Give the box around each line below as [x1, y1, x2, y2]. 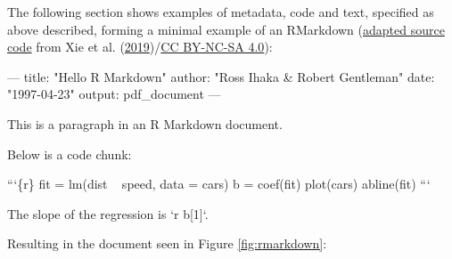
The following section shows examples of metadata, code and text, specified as [7, 3, 434, 20]
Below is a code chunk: [7, 144, 132, 163]
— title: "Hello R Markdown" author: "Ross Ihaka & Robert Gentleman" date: [7, 67, 435, 85]
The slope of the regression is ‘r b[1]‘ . [7, 204, 209, 223]
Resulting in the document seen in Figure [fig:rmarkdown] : [7, 234, 327, 253]
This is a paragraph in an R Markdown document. [7, 114, 283, 133]
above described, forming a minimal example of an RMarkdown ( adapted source [7, 20, 445, 38]
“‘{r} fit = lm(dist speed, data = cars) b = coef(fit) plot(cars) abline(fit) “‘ [7, 174, 431, 193]
